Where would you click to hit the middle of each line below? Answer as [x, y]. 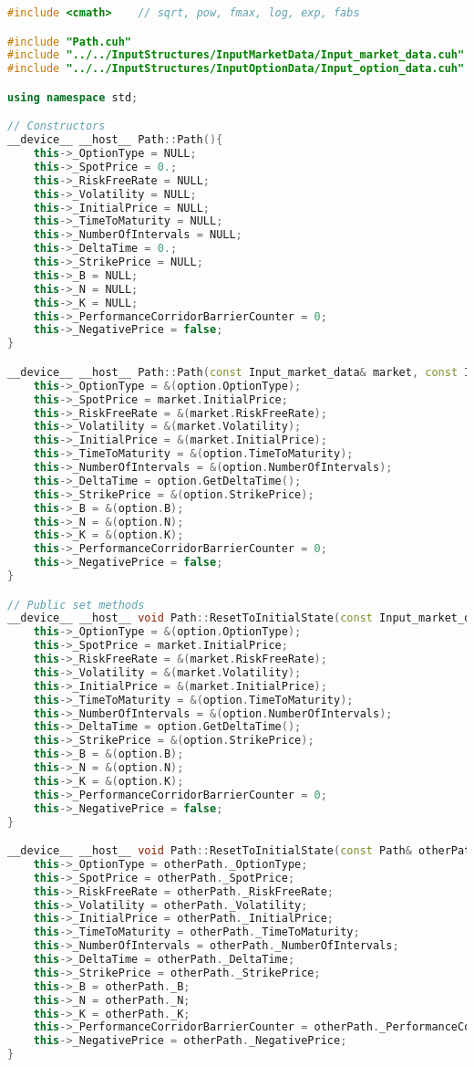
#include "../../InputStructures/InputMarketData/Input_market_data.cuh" [236, 55]
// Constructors [57, 126]
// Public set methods [76, 605]
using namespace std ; [73, 97]
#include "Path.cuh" [70, 42]
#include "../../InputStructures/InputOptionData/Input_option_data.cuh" [236, 69]
